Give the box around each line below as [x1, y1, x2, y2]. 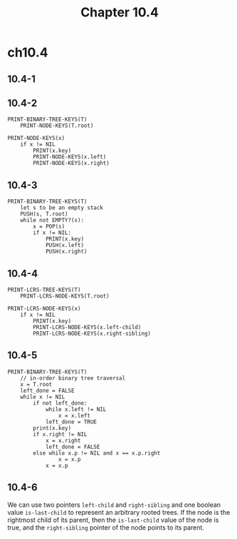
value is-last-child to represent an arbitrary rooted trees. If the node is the [7, 508, 231, 516]
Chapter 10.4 [80, 4, 159, 21]
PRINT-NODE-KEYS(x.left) [33, 153, 107, 161]
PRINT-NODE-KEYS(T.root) [20, 122, 94, 129]
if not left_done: [33, 399, 88, 407]
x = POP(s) [33, 223, 65, 231]
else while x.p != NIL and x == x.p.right [33, 449, 161, 457]
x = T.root [20, 381, 53, 388]
